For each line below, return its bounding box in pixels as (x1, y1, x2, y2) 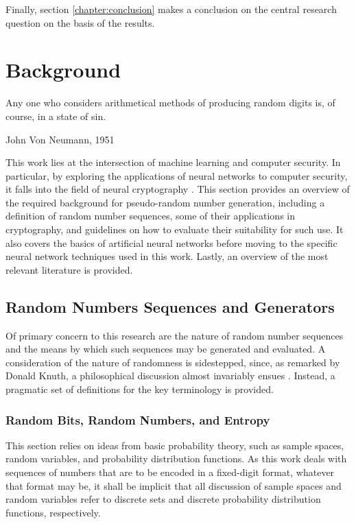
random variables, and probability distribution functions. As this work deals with (5, 451, 347, 466)
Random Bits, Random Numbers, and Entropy (5, 411, 270, 428)
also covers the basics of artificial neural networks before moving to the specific (5, 235, 337, 250)
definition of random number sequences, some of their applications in (5, 209, 296, 223)
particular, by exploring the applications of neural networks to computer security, (5, 168, 348, 182)
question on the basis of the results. (5, 15, 155, 29)
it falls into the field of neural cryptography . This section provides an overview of (5, 182, 350, 196)
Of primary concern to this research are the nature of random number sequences (5, 328, 344, 342)
